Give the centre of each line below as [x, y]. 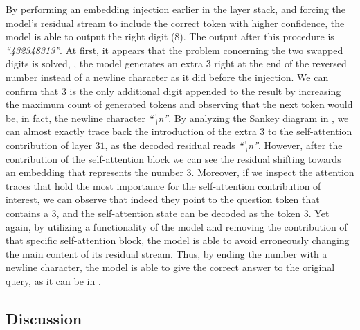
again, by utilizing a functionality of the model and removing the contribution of [177, 226]
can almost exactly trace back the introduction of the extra [131, 131]
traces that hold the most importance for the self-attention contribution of [163, 185]
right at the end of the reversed [280, 63]
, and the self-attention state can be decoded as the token [179, 212]
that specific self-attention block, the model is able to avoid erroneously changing [178, 240]
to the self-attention [310, 131]
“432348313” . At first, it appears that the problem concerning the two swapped [174, 50]
